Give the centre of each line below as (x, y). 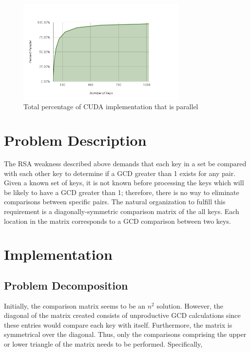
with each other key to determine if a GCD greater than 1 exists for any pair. (120, 173)
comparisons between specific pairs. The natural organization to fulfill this (115, 202)
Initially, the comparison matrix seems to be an (75, 305)
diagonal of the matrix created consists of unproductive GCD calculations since (122, 315)
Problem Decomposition (66, 285)
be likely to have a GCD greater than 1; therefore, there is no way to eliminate (122, 192)
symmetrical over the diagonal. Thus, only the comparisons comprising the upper (125, 334)
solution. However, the (190, 305)
